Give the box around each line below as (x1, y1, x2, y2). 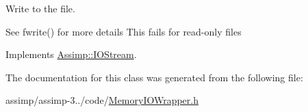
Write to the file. (5, 1, 75, 15)
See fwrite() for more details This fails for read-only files (5, 24, 242, 38)
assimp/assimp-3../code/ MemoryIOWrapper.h (5, 93, 199, 107)
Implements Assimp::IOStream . (5, 47, 137, 61)
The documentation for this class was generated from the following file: (5, 70, 303, 84)
